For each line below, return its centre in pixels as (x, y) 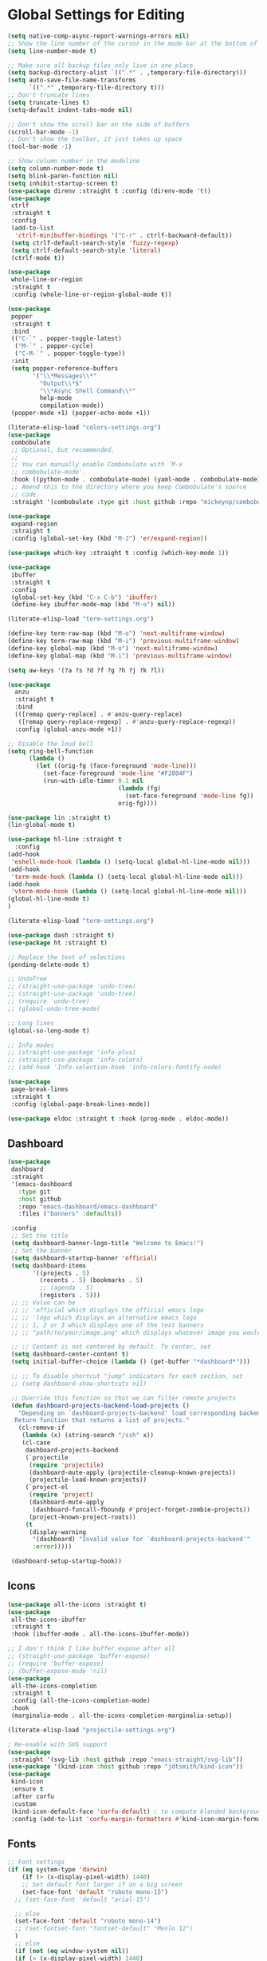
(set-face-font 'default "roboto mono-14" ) (88, 1921)
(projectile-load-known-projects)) (88, 1480)
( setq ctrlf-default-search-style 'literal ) (86, 250)
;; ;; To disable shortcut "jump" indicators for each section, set (127, 1376)
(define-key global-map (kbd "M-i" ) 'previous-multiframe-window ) (120, 656)
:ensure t (27, 1789)
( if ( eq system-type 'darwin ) (58, 1870)
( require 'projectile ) (66, 1465)
